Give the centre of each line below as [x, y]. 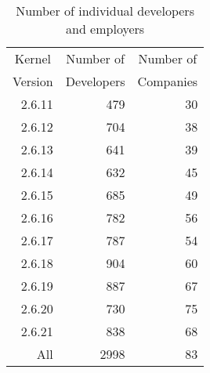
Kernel [33, 58]
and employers [105, 29]
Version [33, 81]
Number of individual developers [105, 11]
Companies [168, 81]
